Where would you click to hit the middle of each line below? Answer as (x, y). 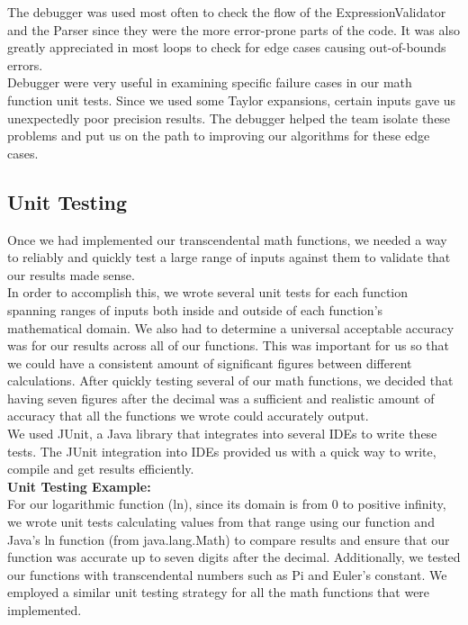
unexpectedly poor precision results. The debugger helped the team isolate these (229, 118)
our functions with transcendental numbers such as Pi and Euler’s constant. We (227, 574)
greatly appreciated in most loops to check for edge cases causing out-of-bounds (227, 47)
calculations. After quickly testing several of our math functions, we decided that (230, 380)
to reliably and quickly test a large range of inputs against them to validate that (229, 257)
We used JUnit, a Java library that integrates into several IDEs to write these (222, 434)
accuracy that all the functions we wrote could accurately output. (188, 416)
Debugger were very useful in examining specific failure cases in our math (210, 82)
